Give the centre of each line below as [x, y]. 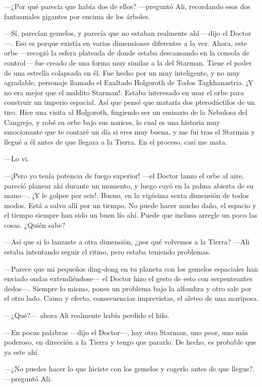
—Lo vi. [17, 158]
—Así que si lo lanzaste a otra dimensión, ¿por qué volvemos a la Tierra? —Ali [127, 242]
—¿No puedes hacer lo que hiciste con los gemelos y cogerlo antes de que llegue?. [129, 369]
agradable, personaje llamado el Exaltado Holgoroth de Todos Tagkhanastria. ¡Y [129, 82]
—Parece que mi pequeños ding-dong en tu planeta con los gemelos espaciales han [131, 268]
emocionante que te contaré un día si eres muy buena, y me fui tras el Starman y [129, 132]
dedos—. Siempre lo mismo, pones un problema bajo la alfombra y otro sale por [128, 288]
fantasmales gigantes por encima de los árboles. [77, 16]
